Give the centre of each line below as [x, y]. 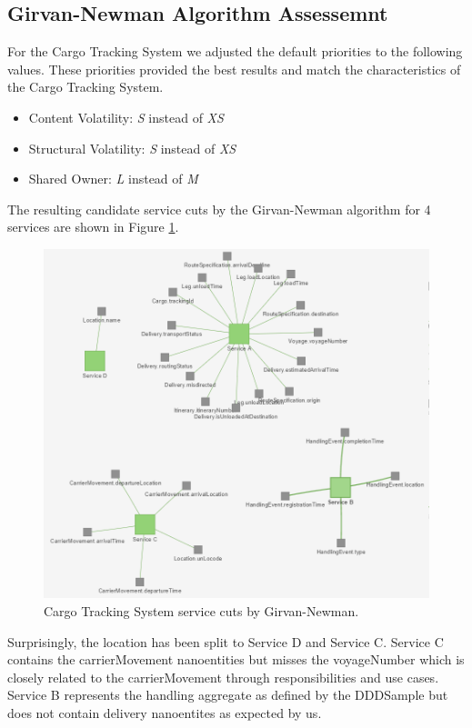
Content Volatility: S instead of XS [126, 117]
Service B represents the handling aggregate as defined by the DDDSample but [228, 695]
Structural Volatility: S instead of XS [132, 148]
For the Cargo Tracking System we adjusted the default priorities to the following [235, 51]
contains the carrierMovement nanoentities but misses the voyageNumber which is [236, 659]
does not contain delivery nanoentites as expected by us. [165, 712]
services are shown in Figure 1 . [93, 227]
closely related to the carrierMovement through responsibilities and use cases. [223, 677]
